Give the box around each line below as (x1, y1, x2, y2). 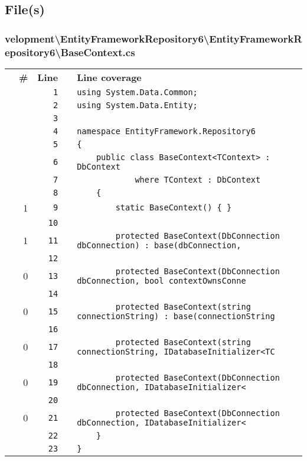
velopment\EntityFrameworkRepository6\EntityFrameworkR (5, 31, 302, 46)
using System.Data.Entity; (77, 100, 198, 110)
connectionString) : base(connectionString (77, 311, 275, 321)
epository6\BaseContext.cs (5, 44, 135, 59)
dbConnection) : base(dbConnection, (77, 240, 241, 250)
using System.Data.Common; (77, 87, 198, 97)
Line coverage (77, 70, 142, 84)
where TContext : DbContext (135, 174, 261, 184)
